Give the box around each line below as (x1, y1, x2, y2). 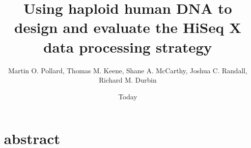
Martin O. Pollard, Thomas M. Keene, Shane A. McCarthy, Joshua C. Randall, (8, 65, 248, 75)
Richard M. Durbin (99, 75, 157, 85)
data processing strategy (43, 36, 212, 57)
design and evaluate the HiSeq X (14, 17, 241, 37)
